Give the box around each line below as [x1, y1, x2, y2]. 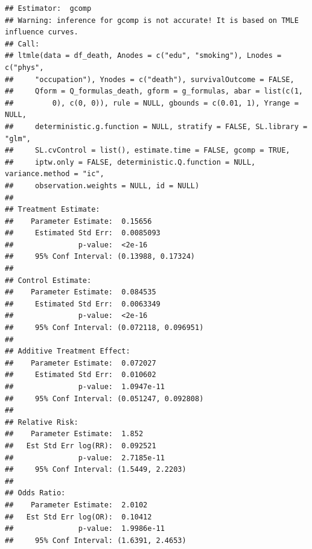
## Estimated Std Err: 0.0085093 [5, 229, 161, 238]
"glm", [5, 134, 31, 143]
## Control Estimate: [5, 276, 92, 285]
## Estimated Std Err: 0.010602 [5, 370, 156, 379]
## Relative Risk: [5, 417, 78, 427]
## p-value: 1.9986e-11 [5, 524, 165, 533]
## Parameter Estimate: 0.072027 [5, 358, 156, 367]
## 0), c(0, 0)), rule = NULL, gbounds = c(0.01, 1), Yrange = [5, 98, 299, 107]
